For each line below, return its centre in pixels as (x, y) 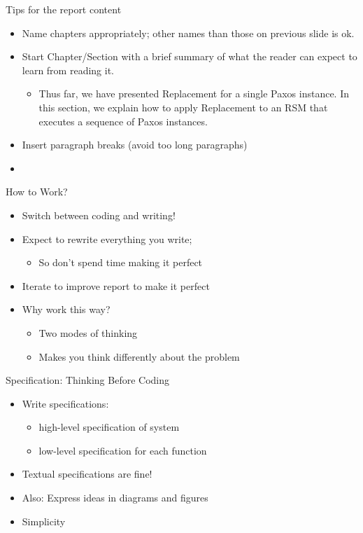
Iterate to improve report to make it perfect (116, 285)
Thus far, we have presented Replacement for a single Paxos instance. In (194, 94)
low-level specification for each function (123, 450)
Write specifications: (65, 403)
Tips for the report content (64, 9)
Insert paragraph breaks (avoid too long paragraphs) (135, 145)
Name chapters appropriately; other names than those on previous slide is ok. (188, 33)
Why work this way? (66, 309)
